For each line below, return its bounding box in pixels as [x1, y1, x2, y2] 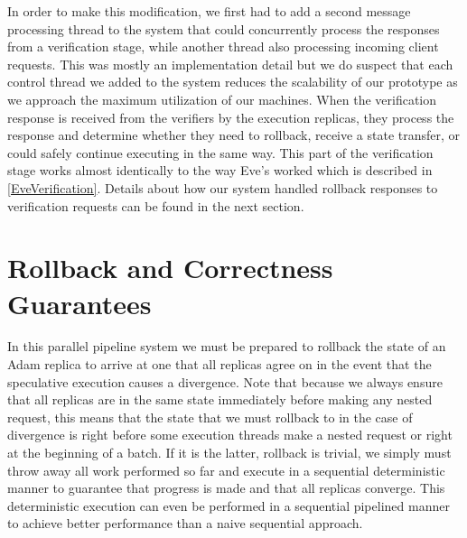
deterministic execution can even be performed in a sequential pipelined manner [7, 496, 450, 515]
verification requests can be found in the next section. [7, 196, 304, 215]
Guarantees [7, 284, 152, 321]
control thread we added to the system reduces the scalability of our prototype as [7, 72, 458, 91]
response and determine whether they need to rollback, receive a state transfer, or [7, 125, 461, 144]
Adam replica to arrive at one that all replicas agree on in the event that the [7, 355, 432, 374]
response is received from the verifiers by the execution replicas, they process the [7, 107, 454, 126]
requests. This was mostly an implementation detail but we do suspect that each [7, 54, 453, 73]
